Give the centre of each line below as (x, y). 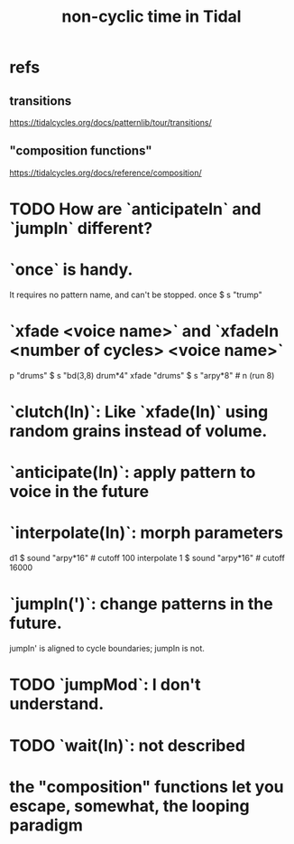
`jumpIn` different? (81, 229)
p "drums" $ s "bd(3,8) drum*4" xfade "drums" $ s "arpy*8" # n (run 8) (142, 375)
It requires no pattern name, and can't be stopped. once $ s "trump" (136, 295)
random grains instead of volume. (138, 431)
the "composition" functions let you (147, 787)
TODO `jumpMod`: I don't (105, 685)
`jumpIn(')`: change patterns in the (141, 604)
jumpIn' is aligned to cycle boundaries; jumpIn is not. (107, 649)
